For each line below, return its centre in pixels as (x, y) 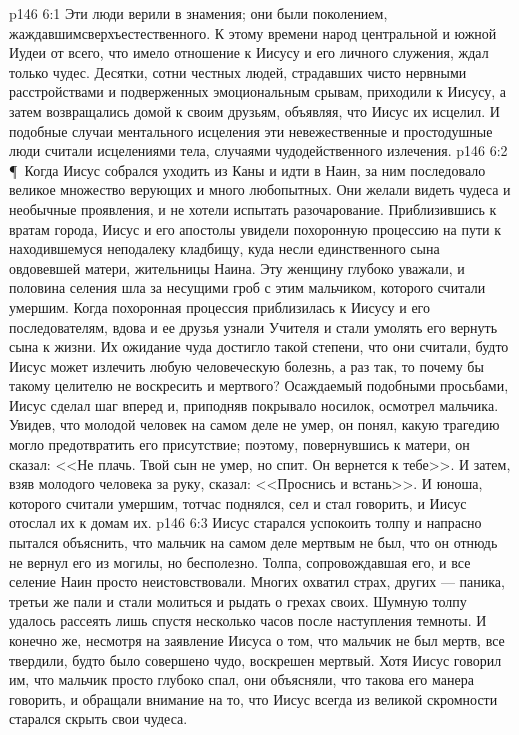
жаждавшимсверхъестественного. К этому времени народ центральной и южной (253, 32)
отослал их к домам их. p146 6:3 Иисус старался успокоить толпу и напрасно (245, 522)
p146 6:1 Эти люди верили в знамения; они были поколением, (198, 13)
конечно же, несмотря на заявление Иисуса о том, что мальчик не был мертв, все (257, 640)
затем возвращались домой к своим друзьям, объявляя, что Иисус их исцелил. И (254, 110)
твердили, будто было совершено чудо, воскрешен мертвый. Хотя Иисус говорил (255, 659)
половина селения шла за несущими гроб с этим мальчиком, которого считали (247, 287)
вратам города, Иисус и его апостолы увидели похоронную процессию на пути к (255, 228)
